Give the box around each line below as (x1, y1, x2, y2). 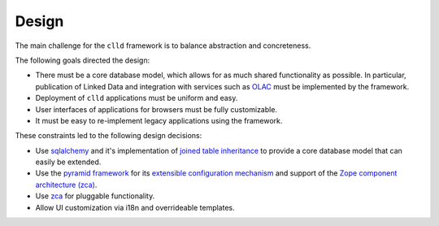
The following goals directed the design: (15, 55, 150, 65)
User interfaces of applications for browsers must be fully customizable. (35, 104, 278, 114)
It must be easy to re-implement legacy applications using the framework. (35, 115, 283, 125)
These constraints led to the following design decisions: (15, 131, 202, 141)
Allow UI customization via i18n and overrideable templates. (35, 202, 235, 212)
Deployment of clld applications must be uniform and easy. (35, 93, 238, 103)
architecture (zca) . (35, 180, 98, 189)
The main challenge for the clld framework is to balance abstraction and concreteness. (15, 41, 311, 50)
